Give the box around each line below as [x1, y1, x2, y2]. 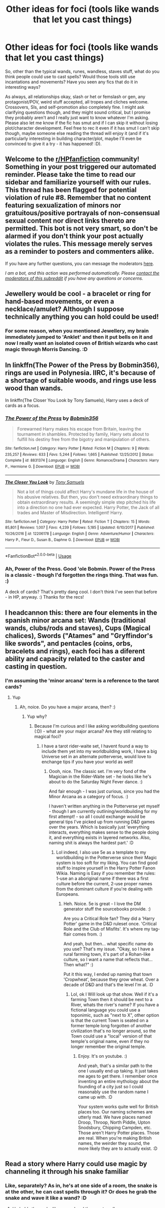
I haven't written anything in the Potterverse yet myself [49, 803, 160, 809]
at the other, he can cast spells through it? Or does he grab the [5, 1188, 157, 1195]
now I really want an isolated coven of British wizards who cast [5, 340, 158, 347]
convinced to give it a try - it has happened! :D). [5, 140, 102, 146]
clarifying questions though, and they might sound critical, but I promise [5, 109, 151, 115]
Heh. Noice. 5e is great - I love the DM [63, 901, 141, 907]
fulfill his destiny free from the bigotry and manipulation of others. [17, 436, 151, 442]
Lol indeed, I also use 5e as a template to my [56, 849, 146, 855]
